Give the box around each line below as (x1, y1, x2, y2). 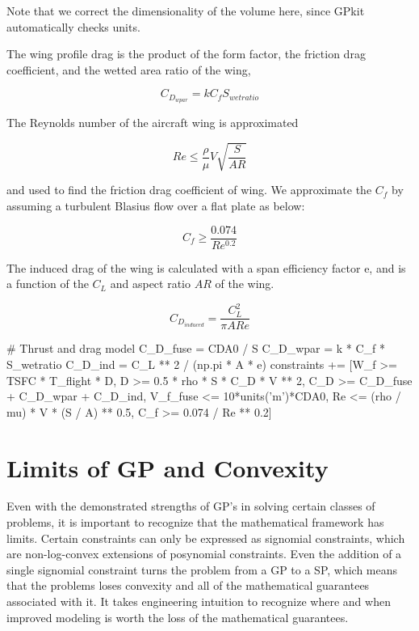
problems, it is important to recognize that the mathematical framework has (6, 514, 384, 531)
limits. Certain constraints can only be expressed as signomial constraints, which (6, 529, 405, 546)
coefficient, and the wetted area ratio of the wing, (6, 61, 251, 78)
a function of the (6, 275, 89, 292)
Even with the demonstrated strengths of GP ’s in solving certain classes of (6, 498, 375, 515)
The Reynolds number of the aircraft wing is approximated (6, 114, 299, 131)
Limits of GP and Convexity (6, 451, 329, 484)
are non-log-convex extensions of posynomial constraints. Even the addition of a (6, 545, 402, 562)
